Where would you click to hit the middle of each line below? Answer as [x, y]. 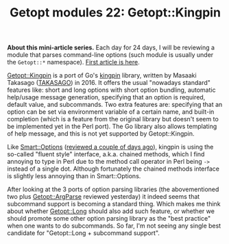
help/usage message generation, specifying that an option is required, [106, 97]
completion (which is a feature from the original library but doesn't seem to [113, 119]
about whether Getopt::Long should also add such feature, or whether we [111, 211]
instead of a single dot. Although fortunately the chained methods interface [113, 169]
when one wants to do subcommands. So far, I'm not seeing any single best [114, 226]
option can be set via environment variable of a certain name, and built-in [111, 112]
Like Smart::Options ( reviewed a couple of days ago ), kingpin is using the [110, 147]
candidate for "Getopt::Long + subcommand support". [83, 233]
